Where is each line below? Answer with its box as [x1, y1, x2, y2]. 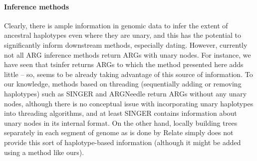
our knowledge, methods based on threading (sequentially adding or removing [4, 79, 242, 89]
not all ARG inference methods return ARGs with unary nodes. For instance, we [4, 49, 251, 60]
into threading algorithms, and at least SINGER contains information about [4, 108, 237, 118]
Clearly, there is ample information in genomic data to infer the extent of [4, 20, 228, 30]
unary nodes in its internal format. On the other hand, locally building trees [4, 117, 238, 128]
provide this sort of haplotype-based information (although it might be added [4, 137, 241, 147]
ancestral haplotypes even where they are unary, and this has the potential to [4, 30, 241, 40]
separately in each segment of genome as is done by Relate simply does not [4, 127, 234, 138]
